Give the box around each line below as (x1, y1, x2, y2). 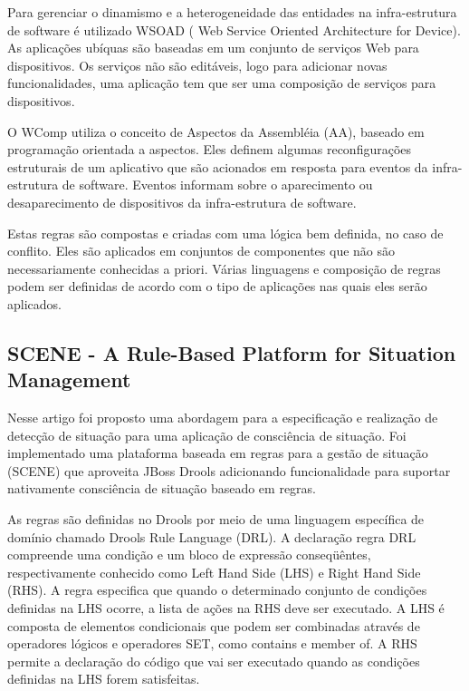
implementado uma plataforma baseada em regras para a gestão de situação (7, 443, 428, 462)
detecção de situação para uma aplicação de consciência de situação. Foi (7, 425, 407, 444)
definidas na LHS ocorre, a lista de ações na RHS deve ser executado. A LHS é (7, 599, 445, 618)
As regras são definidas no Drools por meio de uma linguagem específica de (7, 510, 425, 529)
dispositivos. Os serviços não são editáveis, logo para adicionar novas (7, 55, 388, 74)
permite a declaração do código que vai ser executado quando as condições (7, 651, 420, 670)
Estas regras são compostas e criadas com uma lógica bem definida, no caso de (7, 223, 444, 242)
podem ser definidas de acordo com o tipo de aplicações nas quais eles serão (7, 277, 427, 296)
